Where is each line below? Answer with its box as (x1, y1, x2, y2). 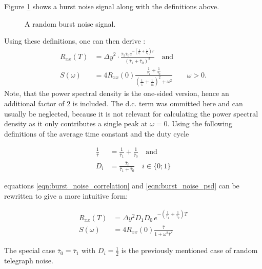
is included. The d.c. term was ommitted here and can (72, 98, 243, 109)
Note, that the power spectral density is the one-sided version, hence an (4, 88, 229, 99)
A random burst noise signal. (25, 18, 116, 29)
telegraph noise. (4, 255, 53, 266)
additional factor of (4, 98, 65, 109)
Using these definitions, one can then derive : (4, 35, 146, 46)
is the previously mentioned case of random (121, 245, 258, 256)
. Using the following (167, 118, 233, 129)
